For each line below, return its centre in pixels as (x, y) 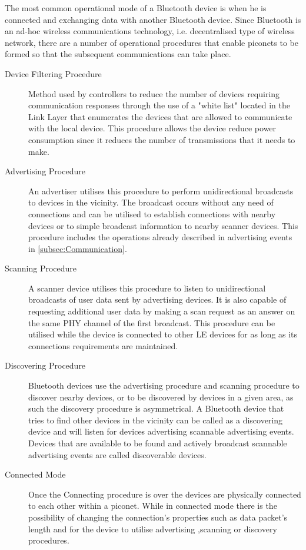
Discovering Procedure (45, 365)
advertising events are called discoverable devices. (117, 454)
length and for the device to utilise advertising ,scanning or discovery (153, 529)
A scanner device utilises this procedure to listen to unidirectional (147, 288)
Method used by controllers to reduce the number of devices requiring (154, 93)
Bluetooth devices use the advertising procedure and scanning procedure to (164, 385)
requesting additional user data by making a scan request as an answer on (162, 311)
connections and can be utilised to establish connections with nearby (152, 213)
